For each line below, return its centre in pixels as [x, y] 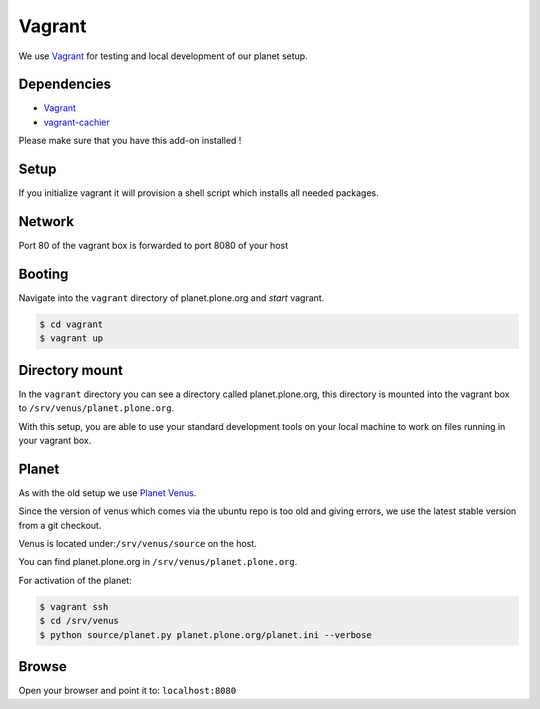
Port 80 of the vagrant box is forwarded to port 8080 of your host [153, 246]
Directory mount [71, 370]
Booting [43, 273]
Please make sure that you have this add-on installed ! [130, 141]
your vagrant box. [55, 440]
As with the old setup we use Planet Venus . [107, 492]
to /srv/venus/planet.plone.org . [96, 408]
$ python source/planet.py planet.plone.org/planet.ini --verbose [205, 634]
